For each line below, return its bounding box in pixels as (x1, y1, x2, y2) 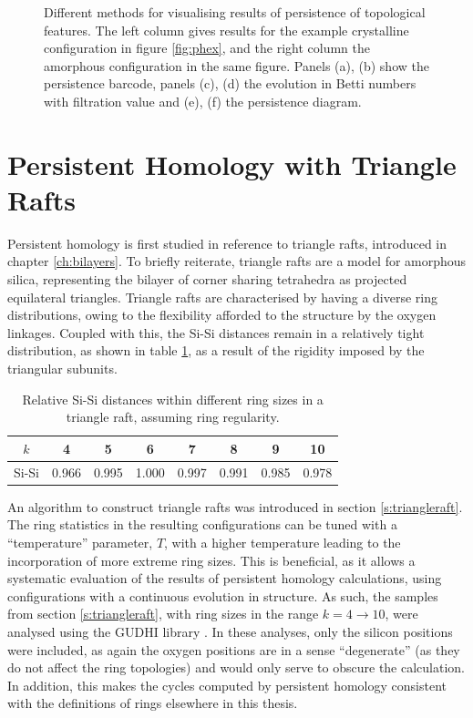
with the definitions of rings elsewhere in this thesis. (7, 693, 298, 713)
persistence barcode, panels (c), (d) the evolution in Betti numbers (44, 74, 416, 93)
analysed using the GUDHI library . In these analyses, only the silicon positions (7, 621, 453, 641)
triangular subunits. (7, 359, 118, 378)
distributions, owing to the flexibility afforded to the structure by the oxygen (7, 305, 437, 324)
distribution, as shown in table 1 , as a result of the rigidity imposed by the (7, 341, 425, 360)
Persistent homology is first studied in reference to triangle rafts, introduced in (7, 233, 447, 252)
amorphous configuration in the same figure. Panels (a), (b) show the (44, 56, 429, 75)
